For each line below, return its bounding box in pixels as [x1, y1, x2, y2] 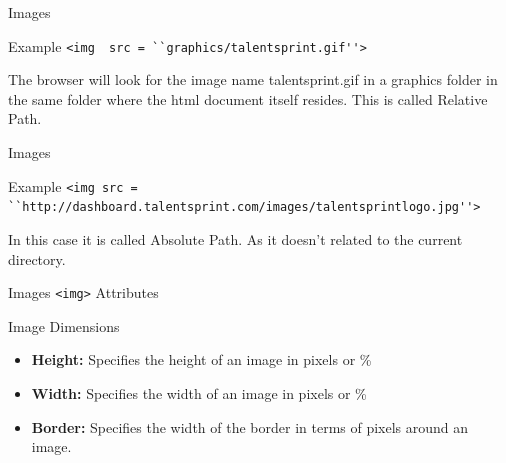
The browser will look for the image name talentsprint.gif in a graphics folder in [8, 69, 498, 90]
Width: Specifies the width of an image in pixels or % [31, 382, 367, 403]
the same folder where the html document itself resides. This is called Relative [8, 88, 488, 109]
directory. [8, 248, 66, 269]
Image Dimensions [8, 315, 120, 336]
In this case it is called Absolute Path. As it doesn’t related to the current [8, 228, 463, 249]
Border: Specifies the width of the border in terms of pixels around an [31, 416, 469, 437]
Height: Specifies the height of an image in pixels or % [31, 349, 372, 370]
